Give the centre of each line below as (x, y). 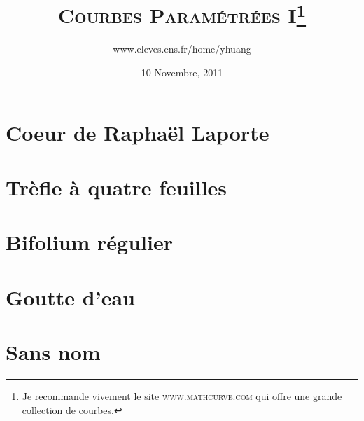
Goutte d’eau (70, 297)
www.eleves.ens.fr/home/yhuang (182, 49)
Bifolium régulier (89, 242)
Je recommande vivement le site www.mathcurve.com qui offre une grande (182, 396)
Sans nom (53, 352)
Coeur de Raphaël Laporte (138, 132)
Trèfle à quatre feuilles (117, 187)
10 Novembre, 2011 (182, 73)
